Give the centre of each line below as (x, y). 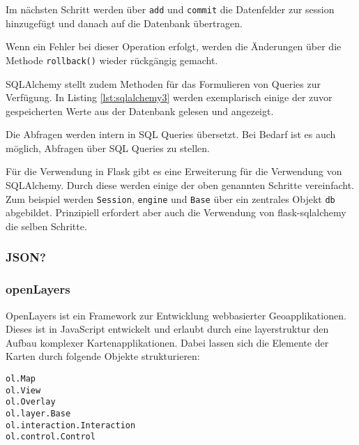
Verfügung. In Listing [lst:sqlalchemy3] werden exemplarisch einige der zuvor (169, 97)
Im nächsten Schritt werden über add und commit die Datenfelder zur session (170, 9)
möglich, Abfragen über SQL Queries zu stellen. (108, 148)
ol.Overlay (31, 402)
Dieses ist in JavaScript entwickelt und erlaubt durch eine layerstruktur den (167, 329)
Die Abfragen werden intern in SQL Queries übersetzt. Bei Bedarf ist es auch (171, 134)
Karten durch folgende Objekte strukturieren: (103, 356)
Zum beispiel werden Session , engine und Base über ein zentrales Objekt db (170, 198)
